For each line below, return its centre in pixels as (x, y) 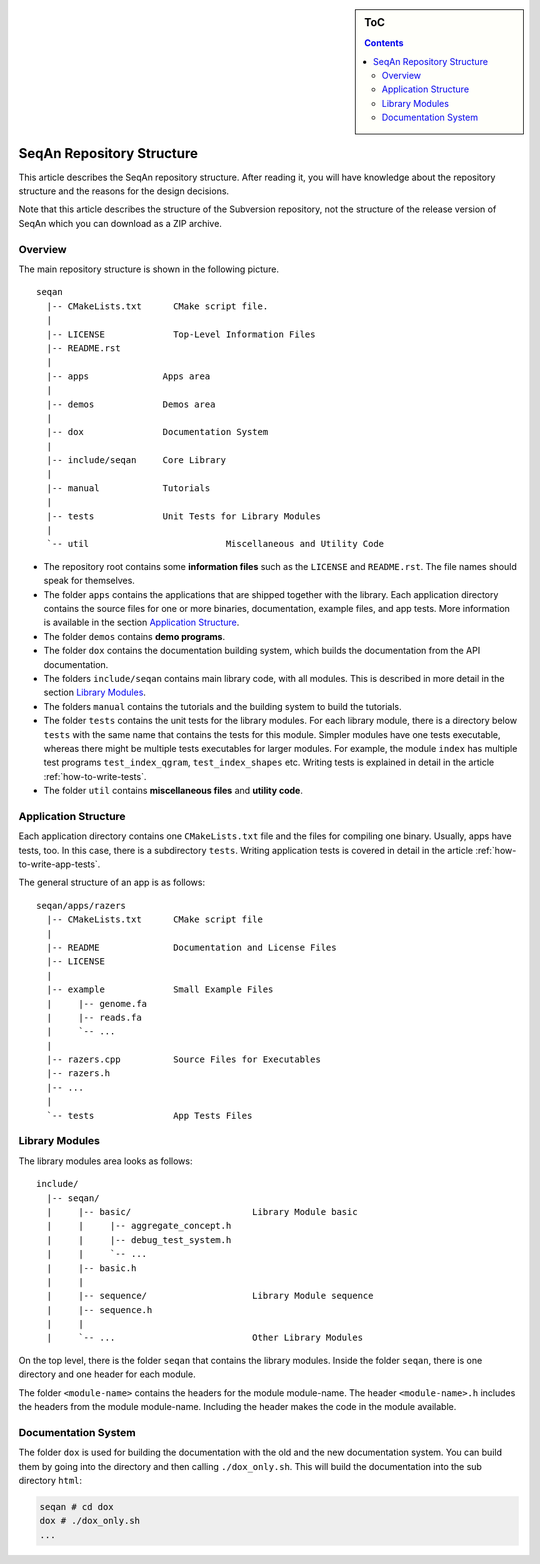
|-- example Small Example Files (160, 989)
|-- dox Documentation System (157, 432)
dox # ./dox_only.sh (89, 1521)
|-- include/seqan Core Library (136, 460)
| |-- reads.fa (94, 1017)
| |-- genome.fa (97, 1003)
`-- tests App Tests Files (149, 1115)
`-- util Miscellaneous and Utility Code (215, 544)
